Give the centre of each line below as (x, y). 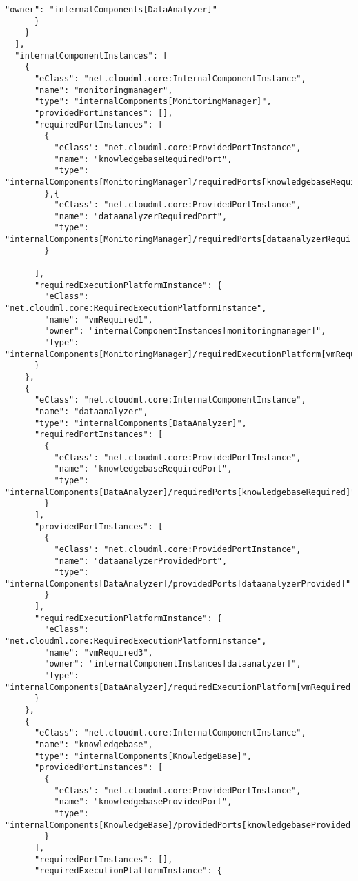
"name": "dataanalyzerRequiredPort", (141, 216)
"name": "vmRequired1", (99, 320)
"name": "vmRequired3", (99, 652)
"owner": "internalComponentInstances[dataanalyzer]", (173, 664)
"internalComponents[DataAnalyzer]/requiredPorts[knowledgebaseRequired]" (180, 492)
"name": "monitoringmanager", (103, 90)
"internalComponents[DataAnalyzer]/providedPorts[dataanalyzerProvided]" (178, 584)
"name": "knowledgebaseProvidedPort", (143, 802)
